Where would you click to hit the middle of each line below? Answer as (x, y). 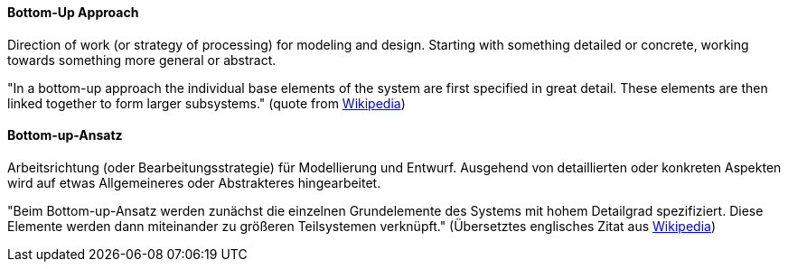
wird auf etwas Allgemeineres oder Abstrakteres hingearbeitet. (194, 182)
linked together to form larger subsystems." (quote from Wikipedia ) (206, 103)
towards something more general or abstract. (142, 60)
